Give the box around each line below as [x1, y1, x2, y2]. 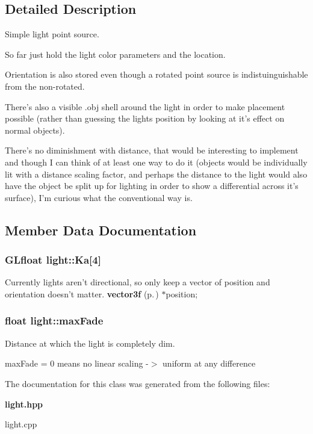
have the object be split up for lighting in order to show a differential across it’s [5, 179, 299, 192]
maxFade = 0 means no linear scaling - [5, 357, 149, 370]
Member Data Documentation [5, 220, 197, 239]
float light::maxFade [5, 313, 104, 328]
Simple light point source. [5, 28, 99, 40]
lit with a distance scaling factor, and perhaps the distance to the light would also [5, 167, 308, 180]
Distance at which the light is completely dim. [5, 336, 175, 349]
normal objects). [5, 123, 65, 136]
